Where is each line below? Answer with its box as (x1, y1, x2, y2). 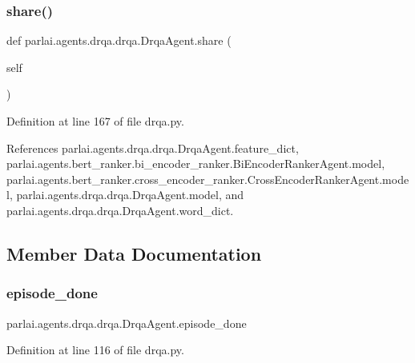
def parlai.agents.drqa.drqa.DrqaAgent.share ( (6, 32, 232, 49)
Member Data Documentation (6, 241, 262, 265)
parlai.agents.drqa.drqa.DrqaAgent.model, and (16, 186, 244, 203)
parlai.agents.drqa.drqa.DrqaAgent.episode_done (6, 314, 247, 331)
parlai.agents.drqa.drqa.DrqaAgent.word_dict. (6, 201, 234, 218)
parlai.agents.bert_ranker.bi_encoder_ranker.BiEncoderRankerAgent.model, (6, 155, 385, 172)
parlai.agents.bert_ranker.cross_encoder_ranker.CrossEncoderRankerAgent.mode (6, 170, 409, 187)
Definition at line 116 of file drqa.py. (6, 341, 184, 358)
